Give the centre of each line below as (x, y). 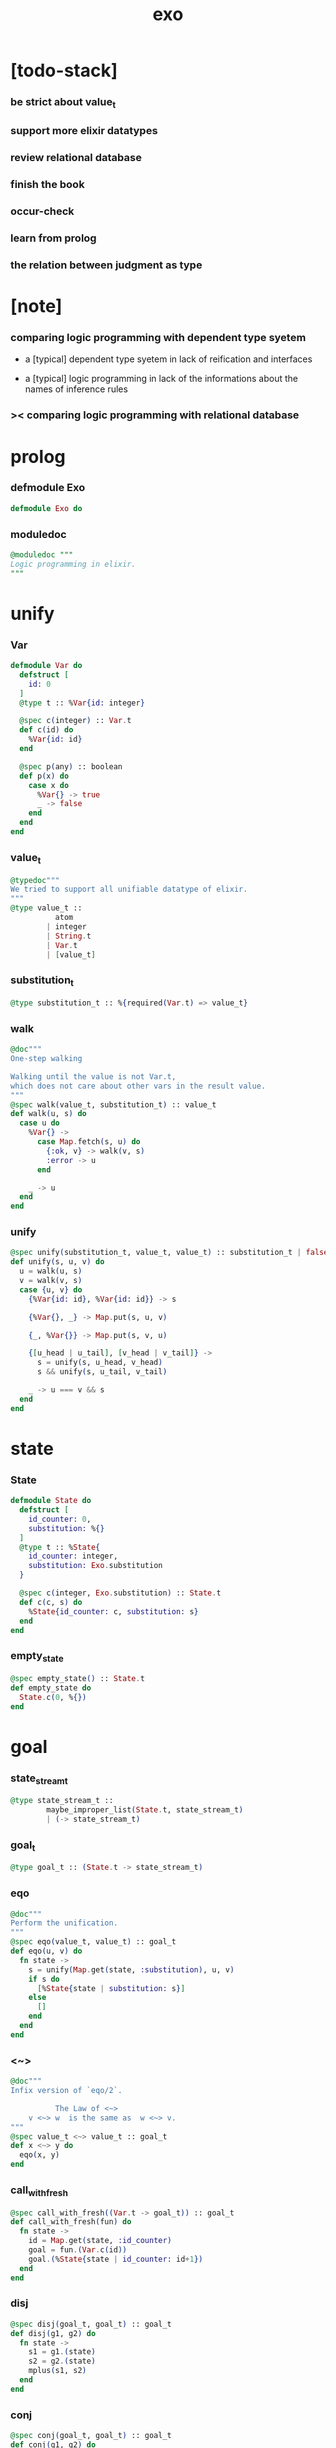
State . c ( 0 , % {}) (53, 1697)
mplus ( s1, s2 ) (57, 2371)
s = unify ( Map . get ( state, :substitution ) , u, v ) (131, 1969)
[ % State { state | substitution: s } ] (111, 1988)
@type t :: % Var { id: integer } (82, 703)
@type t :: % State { (60, 1547)
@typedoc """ (35, 880)
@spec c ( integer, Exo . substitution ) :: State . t (120, 1593)
